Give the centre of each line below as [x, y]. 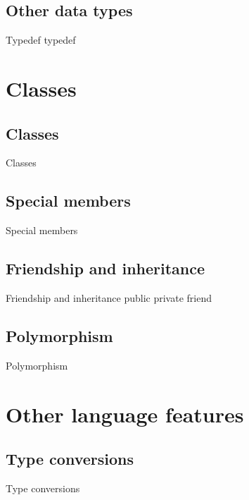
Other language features [125, 414]
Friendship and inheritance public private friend [109, 297]
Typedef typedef [41, 40]
